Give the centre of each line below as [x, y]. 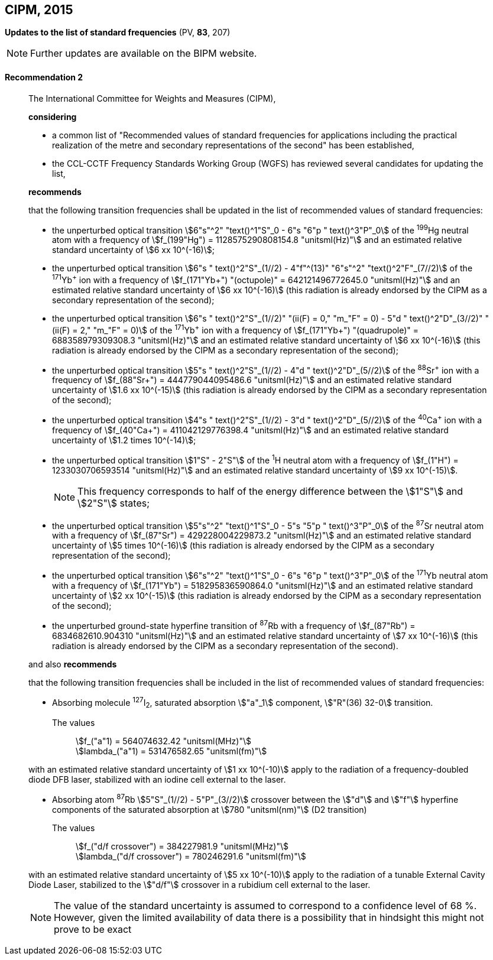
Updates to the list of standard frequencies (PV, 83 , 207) [118, 33]
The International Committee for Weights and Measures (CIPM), [152, 98]
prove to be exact [93, 929]
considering [53, 116]
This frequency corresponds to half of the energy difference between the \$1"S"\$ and [270, 491]
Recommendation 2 [44, 77]
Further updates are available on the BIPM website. [144, 53]
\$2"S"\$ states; [113, 503]
